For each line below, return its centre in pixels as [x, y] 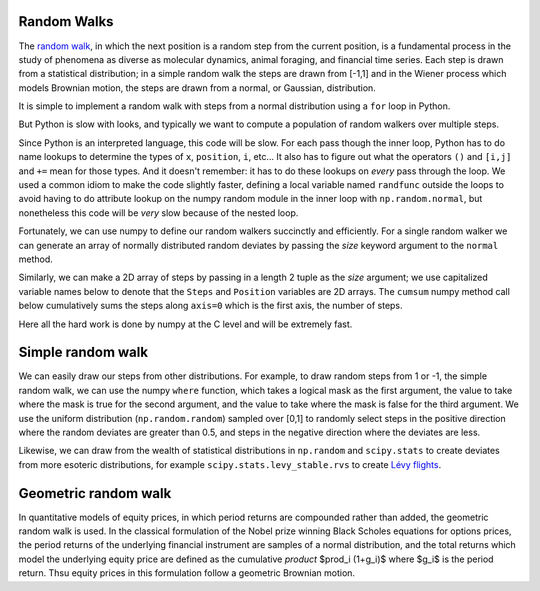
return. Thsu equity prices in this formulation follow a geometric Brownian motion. [186, 573]
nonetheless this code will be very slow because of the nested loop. [158, 212]
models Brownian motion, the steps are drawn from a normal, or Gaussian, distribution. [197, 87]
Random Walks [66, 21]
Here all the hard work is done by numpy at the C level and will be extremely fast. [185, 324]
